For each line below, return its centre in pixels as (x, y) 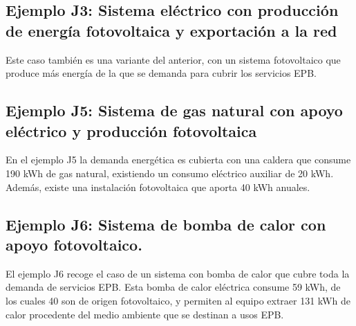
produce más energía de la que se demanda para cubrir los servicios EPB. (161, 73)
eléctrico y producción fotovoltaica (131, 130)
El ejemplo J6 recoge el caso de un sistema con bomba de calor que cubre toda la (178, 273)
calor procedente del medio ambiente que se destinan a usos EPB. (145, 314)
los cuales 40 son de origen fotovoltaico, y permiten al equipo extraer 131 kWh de (178, 300)
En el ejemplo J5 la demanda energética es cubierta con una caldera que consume (178, 160)
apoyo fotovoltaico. (74, 244)
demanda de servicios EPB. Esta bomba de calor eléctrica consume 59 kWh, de (173, 287)
